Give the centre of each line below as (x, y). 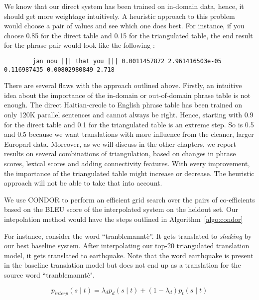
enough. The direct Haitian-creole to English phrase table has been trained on (123, 105)
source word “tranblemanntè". (49, 274)
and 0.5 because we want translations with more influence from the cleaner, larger (129, 134)
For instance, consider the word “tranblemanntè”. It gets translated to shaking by (128, 236)
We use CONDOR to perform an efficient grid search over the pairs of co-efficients (129, 199)
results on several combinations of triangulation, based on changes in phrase (120, 153)
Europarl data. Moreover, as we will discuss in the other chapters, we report (120, 144)
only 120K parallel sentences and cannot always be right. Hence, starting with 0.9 (129, 115)
